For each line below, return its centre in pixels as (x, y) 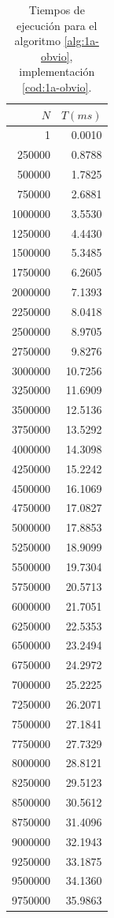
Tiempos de (57, 9)
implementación (57, 71)
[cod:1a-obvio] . (57, 87)
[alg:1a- (81, 41)
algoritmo (37, 41)
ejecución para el (57, 25)
